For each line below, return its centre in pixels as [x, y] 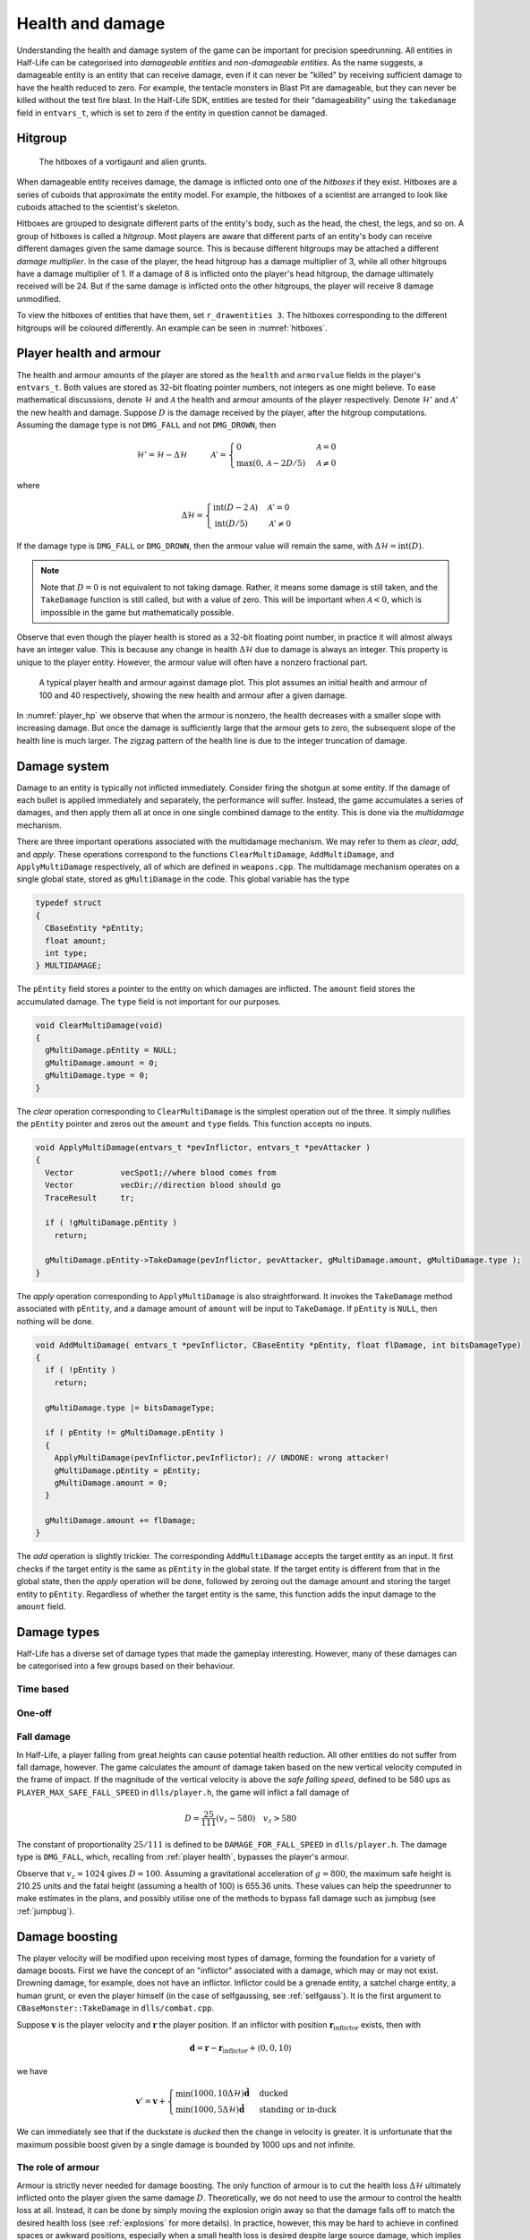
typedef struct [68, 903]
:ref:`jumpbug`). [46, 1911]
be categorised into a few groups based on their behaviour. [126, 1666]
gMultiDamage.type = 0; [97, 1076]
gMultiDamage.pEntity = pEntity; [128, 1470]
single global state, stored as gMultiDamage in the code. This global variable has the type [183, 879]
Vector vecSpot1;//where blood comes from [161, 1172]
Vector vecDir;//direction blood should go [163, 1185]
